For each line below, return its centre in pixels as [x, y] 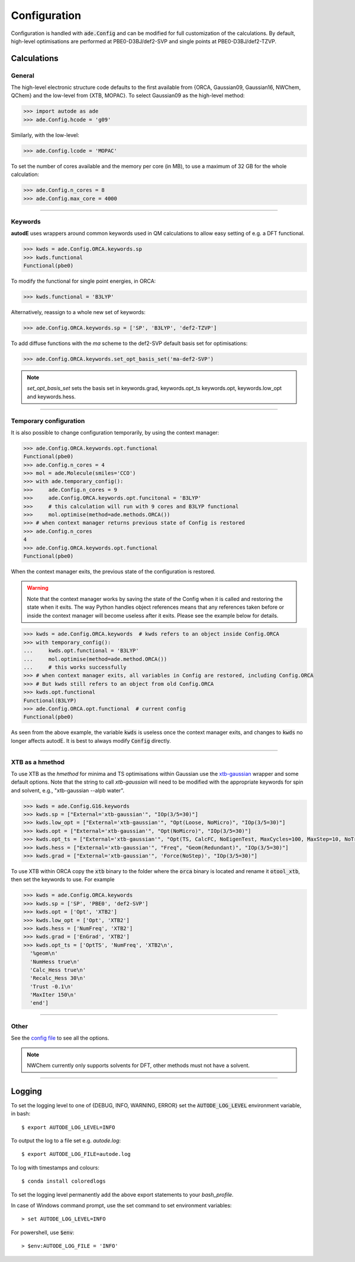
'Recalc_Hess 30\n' [58, 978]
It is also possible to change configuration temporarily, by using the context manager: [115, 432]
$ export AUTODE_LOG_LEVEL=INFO [68, 1127]
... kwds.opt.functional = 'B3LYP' [81, 651]
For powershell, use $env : [43, 1232]
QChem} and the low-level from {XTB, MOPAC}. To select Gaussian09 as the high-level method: [128, 95]
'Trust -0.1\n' [52, 986]
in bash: [21, 1114]
